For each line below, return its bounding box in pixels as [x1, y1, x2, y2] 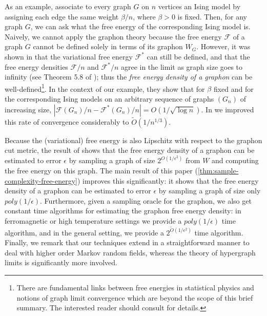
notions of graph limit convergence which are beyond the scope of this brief [16, 292, 253, 303]
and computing [212, 155, 259, 166]
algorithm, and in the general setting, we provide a [5, 227, 164, 238]
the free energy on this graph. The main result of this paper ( [5, 165, 198, 176]
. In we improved [201, 104, 254, 114]
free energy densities [5, 61, 68, 72]
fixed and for [213, 83, 254, 94]
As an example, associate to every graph [5, 1, 131, 11]
